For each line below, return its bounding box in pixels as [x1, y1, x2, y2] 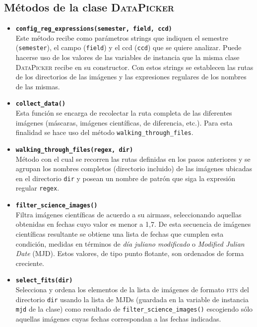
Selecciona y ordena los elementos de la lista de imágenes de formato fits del [15, 284, 249, 295]
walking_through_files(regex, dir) [15, 146, 133, 153]
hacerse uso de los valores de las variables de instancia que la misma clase [15, 52, 240, 63]
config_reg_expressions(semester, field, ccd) [15, 25, 172, 33]
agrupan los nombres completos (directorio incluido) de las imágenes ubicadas [15, 163, 253, 174]
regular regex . [15, 183, 60, 193]
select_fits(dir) [15, 277, 73, 284]
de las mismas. [15, 81, 60, 91]
